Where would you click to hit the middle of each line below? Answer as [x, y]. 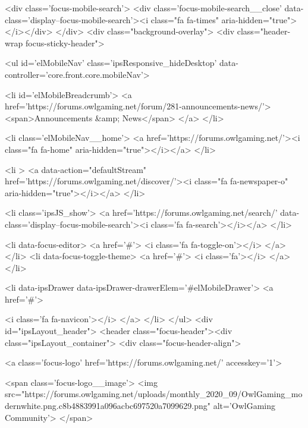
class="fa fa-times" [185, 19]
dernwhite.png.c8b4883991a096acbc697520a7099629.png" [108, 406]
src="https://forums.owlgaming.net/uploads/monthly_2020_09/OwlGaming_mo [154, 394]
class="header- [264, 31]
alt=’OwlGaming [244, 406]
